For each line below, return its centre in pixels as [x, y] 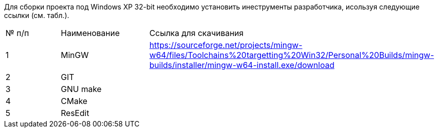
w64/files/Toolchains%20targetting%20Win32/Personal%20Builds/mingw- [291, 55]
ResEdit [75, 113]
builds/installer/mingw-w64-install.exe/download [242, 65]
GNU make [81, 89]
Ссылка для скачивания [196, 33]
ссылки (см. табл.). [37, 15]
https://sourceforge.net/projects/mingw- [226, 45]
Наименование [90, 33]
